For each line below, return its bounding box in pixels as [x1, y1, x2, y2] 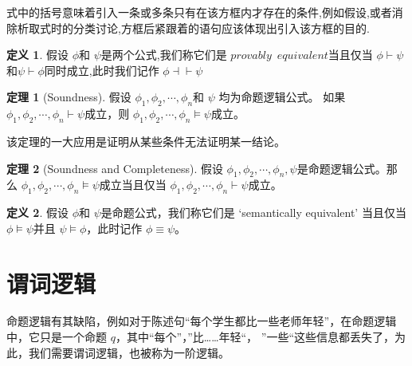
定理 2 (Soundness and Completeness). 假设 [6, 159, 223, 176]
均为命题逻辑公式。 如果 [218, 89, 346, 105]
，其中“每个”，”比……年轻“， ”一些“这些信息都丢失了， [115, 329, 394, 345]
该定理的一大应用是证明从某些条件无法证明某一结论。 [6, 132, 285, 149]
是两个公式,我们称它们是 [100, 46, 227, 63]
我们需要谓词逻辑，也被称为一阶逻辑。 [28, 344, 230, 360]
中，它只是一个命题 [6, 329, 107, 345]
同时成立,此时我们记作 [44, 61, 159, 78]
